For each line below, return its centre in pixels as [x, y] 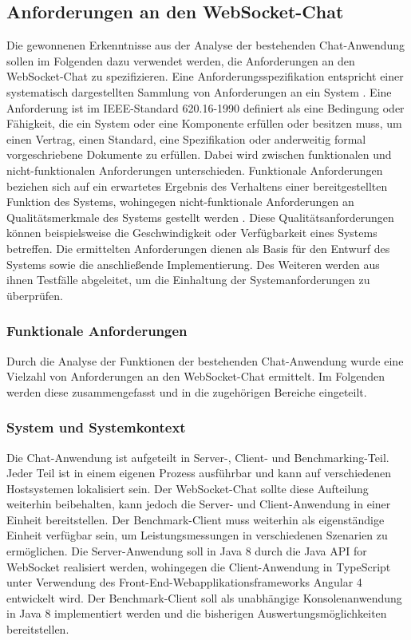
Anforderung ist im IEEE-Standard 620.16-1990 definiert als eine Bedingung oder [205, 107]
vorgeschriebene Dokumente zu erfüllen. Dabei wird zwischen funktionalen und [199, 154]
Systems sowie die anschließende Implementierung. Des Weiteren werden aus [193, 264]
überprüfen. [35, 295]
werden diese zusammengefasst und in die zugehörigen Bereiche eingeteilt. [187, 391]
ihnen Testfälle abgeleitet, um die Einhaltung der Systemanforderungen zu [188, 280]
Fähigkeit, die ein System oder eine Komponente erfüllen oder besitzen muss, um [204, 123]
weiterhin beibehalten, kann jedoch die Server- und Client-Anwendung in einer [199, 504]
